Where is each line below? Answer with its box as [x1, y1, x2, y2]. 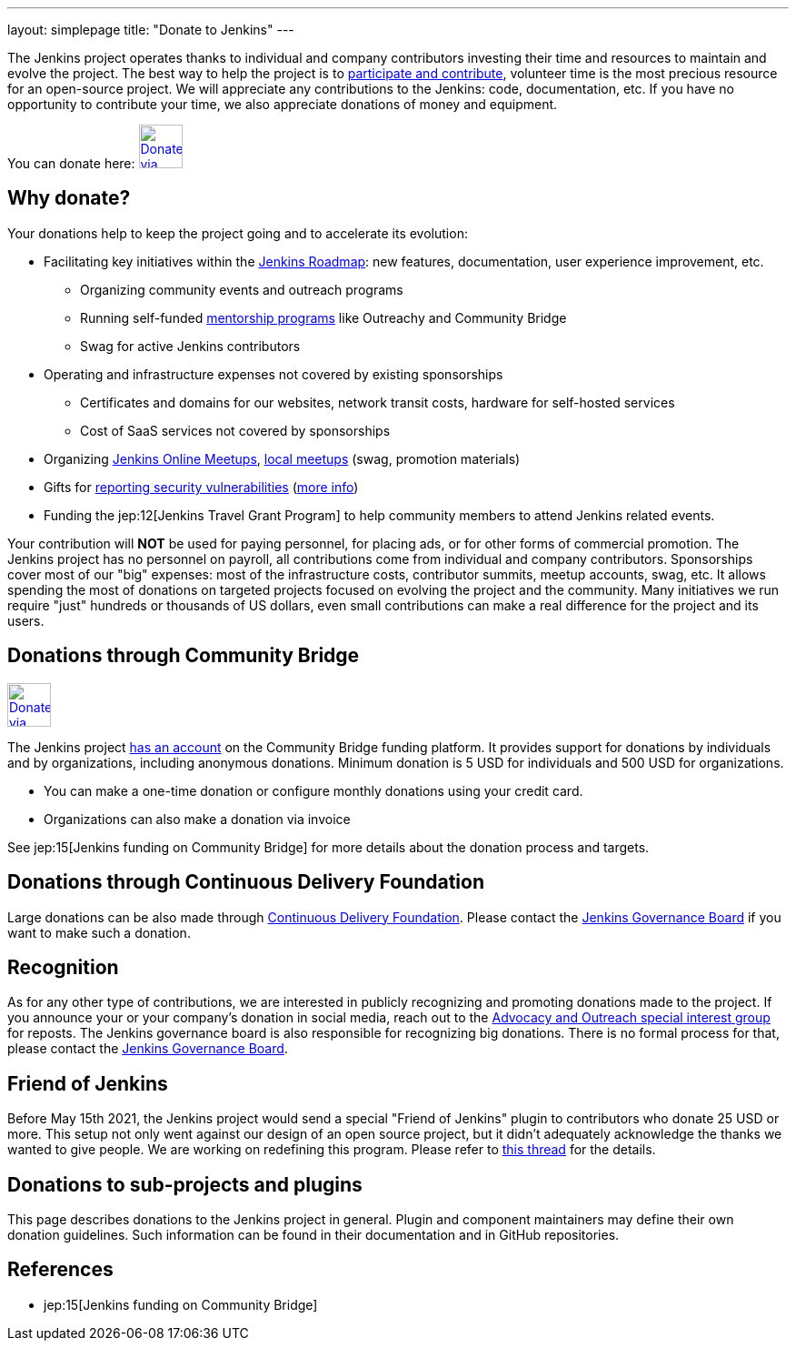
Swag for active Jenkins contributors [80, 337, 301, 354]
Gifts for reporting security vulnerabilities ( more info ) [44, 478, 359, 495]
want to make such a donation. [7, 924, 191, 941]
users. [7, 612, 45, 629]
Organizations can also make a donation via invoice [44, 810, 351, 827]
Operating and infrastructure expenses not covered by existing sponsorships [44, 366, 503, 382]
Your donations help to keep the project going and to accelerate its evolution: [7, 225, 468, 241]
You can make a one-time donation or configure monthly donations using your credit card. [44, 782, 583, 799]
